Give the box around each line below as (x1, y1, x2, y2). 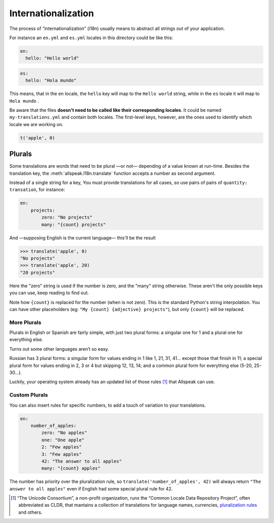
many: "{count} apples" (41, 466, 101, 471)
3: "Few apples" (41, 451, 82, 457)
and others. (18, 509, 43, 515)
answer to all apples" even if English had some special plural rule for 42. (9, 485, 173, 491)
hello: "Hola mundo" (25, 78, 77, 83)
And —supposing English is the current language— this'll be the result (9, 234, 156, 241)
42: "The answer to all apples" (41, 458, 122, 464)
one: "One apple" (41, 437, 85, 443)
